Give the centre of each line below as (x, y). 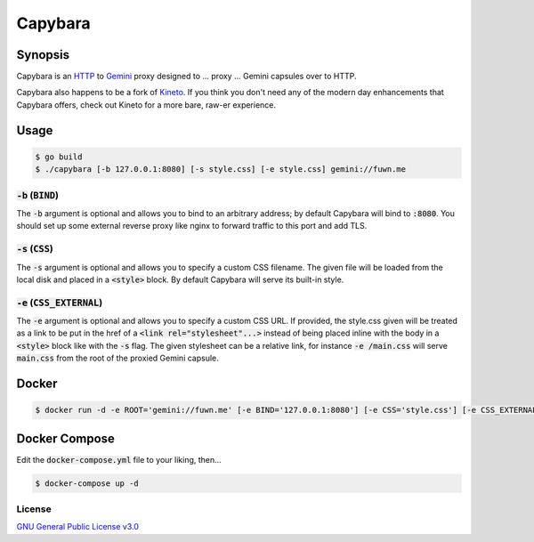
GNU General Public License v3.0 (78, 527)
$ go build (59, 157)
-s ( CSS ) (35, 249)
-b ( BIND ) (38, 195)
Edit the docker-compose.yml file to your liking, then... (119, 459)
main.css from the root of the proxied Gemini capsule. (118, 358)
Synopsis (43, 55)
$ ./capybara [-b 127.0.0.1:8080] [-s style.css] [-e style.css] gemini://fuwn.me (221, 170)
